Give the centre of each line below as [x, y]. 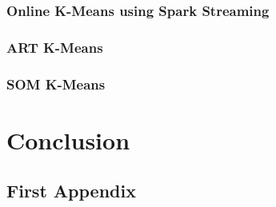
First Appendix [71, 191]
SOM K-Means [56, 84]
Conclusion [68, 139]
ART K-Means [55, 47]
